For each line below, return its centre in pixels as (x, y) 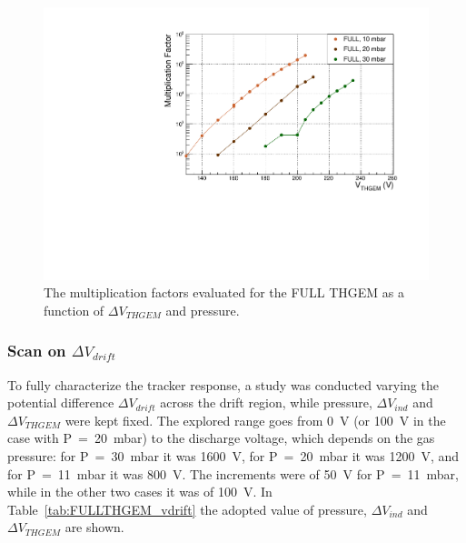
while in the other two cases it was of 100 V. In (140, 492)
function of (74, 310)
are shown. (94, 527)
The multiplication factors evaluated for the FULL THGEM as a (224, 292)
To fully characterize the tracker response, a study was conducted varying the (223, 384)
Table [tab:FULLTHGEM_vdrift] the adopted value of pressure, (187, 509)
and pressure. (203, 310)
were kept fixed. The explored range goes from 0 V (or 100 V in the (255, 420)
